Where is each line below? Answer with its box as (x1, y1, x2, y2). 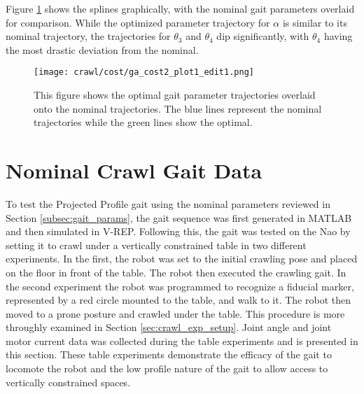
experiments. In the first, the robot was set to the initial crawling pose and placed (6, 251, 358, 266)
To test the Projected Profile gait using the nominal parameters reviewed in (6, 196, 330, 211)
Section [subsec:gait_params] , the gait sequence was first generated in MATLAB (6, 210, 352, 225)
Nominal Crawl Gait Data (6, 156, 262, 184)
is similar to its (282, 15, 347, 29)
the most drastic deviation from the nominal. (6, 42, 199, 57)
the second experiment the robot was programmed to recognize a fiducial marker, (6, 279, 354, 293)
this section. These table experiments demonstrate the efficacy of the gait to (6, 347, 332, 362)
